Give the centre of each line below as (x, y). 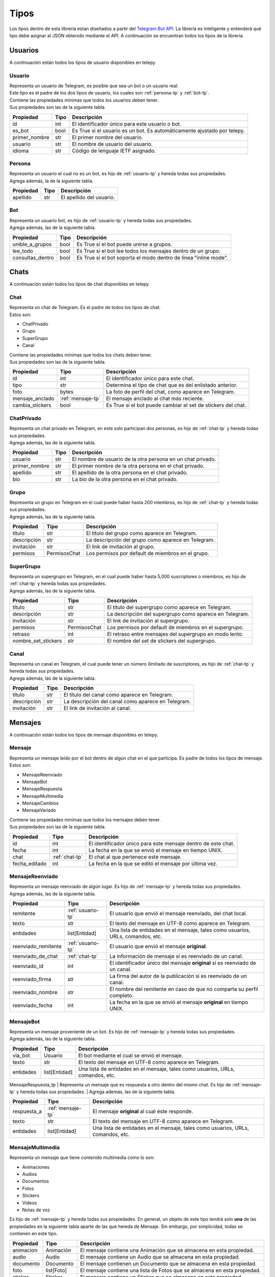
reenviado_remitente (37, 947)
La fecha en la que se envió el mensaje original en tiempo (179, 1002)
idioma (21, 151)
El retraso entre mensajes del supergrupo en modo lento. (175, 634)
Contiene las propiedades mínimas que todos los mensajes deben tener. (85, 819)
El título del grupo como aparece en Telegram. (141, 533)
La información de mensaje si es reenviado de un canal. (176, 956)
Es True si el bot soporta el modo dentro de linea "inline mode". (153, 257)
